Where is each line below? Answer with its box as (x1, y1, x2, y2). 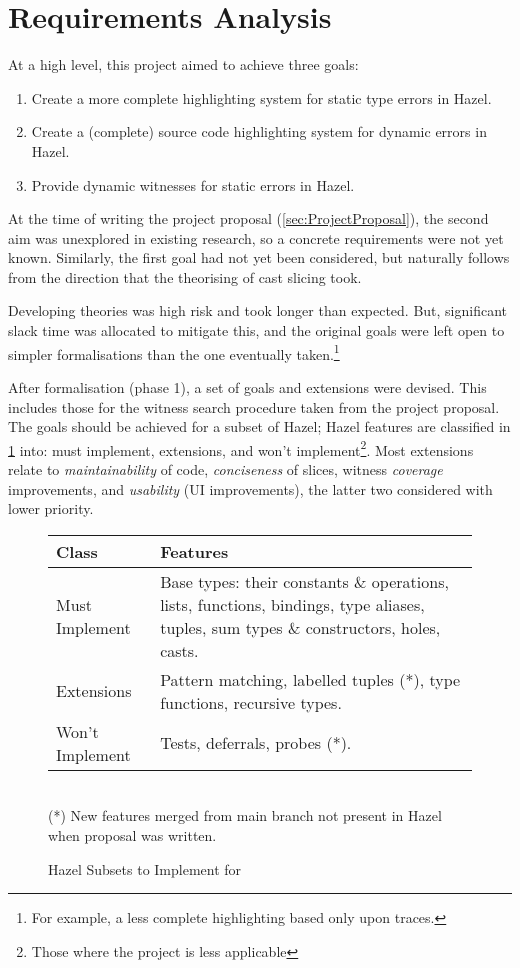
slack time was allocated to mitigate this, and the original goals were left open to (8, 320, 505, 341)
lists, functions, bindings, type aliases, (160, 592, 425, 616)
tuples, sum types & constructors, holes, (160, 615, 441, 639)
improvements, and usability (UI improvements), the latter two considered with (8, 478, 493, 499)
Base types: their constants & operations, (160, 569, 449, 593)
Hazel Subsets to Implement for (48, 858, 242, 879)
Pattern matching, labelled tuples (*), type (160, 667, 461, 691)
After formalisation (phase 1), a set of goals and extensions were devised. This (8, 376, 487, 397)
